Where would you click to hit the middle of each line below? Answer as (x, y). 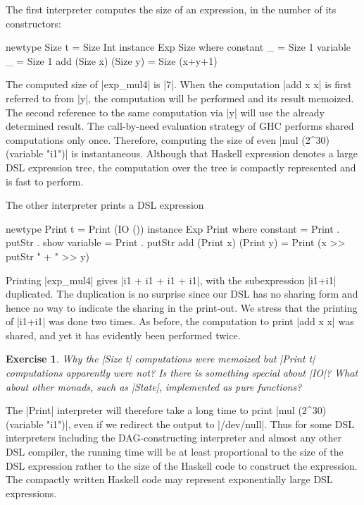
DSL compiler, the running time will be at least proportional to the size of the (175, 452)
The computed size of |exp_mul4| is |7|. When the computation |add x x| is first (179, 84)
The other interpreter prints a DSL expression (105, 205)
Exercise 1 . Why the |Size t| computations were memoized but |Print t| (161, 359)
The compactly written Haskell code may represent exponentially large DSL (169, 479)
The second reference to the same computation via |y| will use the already (165, 112)
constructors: (33, 23)
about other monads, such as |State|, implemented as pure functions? (154, 386)
